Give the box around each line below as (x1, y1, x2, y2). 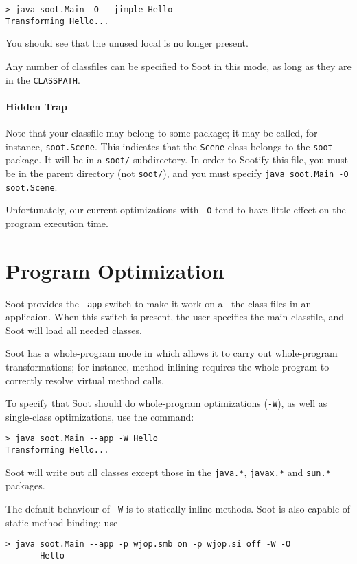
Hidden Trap (5, 99, 67, 113)
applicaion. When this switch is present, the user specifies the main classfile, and (5, 309, 345, 324)
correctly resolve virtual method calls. (5, 373, 164, 387)
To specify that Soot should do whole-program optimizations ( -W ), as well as (5, 396, 327, 410)
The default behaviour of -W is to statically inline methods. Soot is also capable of (5, 501, 351, 515)
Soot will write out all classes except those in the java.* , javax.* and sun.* (5, 465, 331, 479)
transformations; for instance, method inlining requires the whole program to (5, 359, 330, 373)
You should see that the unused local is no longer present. (5, 36, 249, 50)
